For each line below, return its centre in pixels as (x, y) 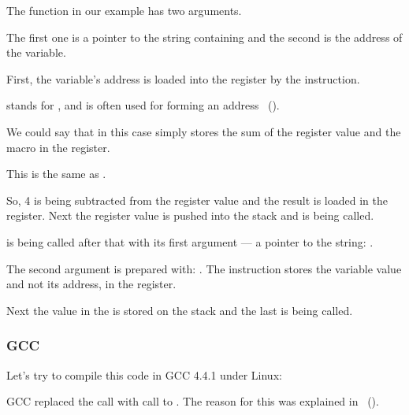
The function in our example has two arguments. (124, 10)
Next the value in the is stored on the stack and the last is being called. (180, 310)
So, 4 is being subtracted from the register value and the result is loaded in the (197, 200)
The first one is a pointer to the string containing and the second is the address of (204, 37)
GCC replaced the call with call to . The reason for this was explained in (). (193, 401)
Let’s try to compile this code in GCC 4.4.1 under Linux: (144, 374)
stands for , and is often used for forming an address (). (143, 105)
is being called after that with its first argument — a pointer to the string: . (190, 241)
